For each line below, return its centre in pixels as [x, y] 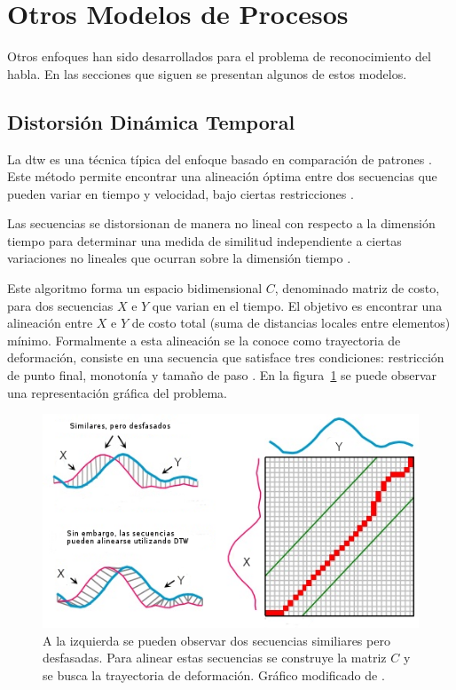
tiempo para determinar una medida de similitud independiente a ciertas [204, 240]
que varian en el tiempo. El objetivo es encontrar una [297, 305]
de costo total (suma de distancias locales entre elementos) [291, 323]
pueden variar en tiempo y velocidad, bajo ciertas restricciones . [181, 193]
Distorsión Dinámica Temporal [151, 121]
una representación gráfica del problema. [117, 392]
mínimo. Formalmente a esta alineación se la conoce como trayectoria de [204, 340]
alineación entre [50, 323]
